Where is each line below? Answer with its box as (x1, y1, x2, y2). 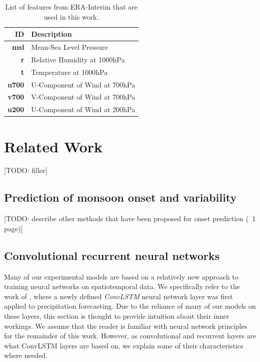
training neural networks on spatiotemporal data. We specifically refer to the (4, 281, 240, 292)
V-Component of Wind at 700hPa (31, 92, 136, 102)
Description (31, 29, 72, 39)
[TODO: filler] (4, 165, 48, 175)
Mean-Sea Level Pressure (31, 42, 108, 52)
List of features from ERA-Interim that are (5, 2, 138, 12)
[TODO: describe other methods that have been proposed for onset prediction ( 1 (4, 213, 256, 224)
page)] (4, 223, 23, 233)
